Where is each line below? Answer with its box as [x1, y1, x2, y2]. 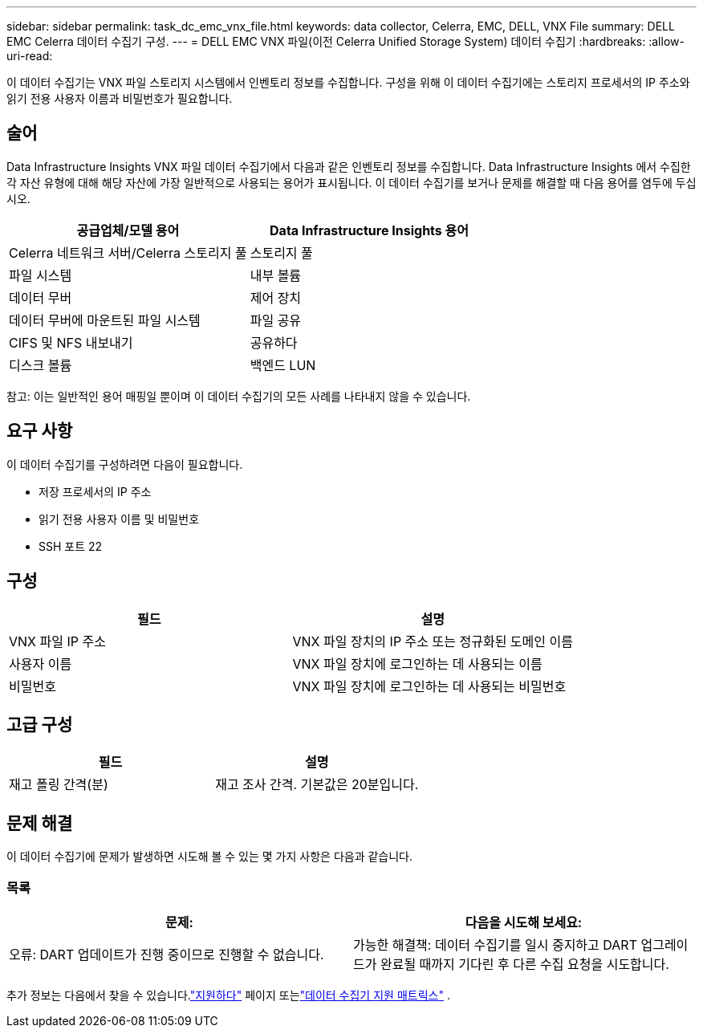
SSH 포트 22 [39, 539, 103, 553]
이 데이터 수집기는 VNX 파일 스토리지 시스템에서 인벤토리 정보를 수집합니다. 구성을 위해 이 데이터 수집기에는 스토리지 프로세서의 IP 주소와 [6, 75, 690, 89]
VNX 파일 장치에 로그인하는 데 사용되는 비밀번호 [292, 678, 567, 694]
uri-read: [6, 49, 53, 63]
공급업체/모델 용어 [76, 222, 180, 238]
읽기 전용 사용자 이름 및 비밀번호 [39, 511, 200, 526]
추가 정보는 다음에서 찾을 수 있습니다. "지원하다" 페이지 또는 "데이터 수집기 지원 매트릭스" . [6, 987, 450, 1002]
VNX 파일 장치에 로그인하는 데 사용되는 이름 [292, 655, 542, 672]
